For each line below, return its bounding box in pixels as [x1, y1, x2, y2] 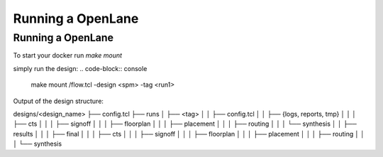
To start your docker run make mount [13, 51, 123, 60]
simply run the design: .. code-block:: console [13, 64, 148, 72]
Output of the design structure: [13, 97, 104, 105]
